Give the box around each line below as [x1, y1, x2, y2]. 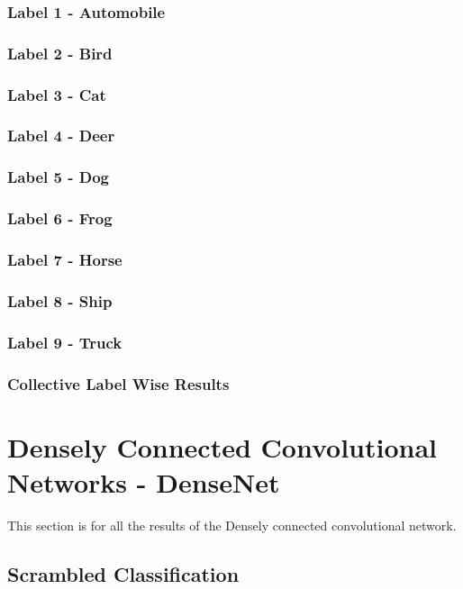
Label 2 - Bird [7, 41, 113, 64]
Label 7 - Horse [7, 248, 123, 270]
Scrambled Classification [7, 559, 240, 587]
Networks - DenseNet [7, 463, 280, 500]
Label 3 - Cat [7, 83, 106, 105]
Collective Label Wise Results [7, 372, 230, 394]
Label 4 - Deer [7, 124, 115, 147]
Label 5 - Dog [7, 166, 109, 188]
